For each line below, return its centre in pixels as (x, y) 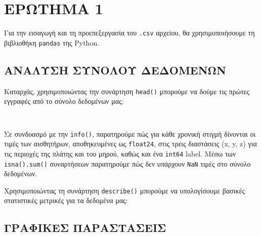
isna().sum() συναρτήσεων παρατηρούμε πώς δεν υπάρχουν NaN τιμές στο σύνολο (127, 163)
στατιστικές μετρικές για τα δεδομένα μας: (66, 200)
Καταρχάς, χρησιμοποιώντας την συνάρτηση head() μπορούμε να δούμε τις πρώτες (127, 91)
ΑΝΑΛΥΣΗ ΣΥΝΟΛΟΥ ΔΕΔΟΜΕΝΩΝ (115, 70)
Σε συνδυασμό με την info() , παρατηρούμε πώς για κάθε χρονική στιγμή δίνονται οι (130, 133)
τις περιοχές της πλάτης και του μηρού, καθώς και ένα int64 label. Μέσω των (120, 153)
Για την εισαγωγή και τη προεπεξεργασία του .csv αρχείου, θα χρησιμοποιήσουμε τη (129, 33)
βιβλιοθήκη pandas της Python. (52, 42)
